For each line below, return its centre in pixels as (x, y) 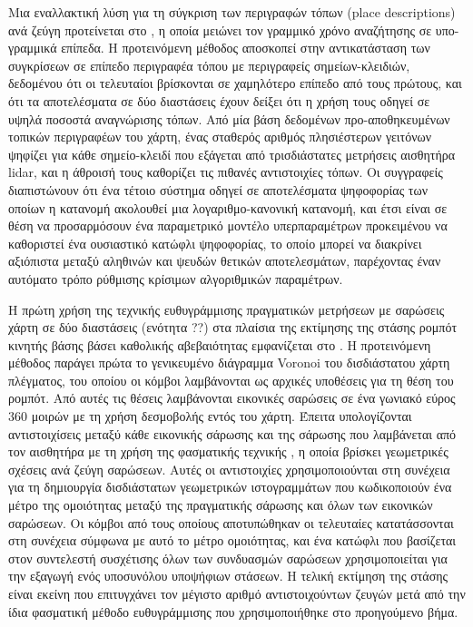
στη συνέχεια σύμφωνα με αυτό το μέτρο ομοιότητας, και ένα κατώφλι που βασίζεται (232, 540)
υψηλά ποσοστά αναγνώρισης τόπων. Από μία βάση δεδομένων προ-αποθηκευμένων (229, 118)
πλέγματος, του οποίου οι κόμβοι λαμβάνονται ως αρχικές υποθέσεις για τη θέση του (231, 380)
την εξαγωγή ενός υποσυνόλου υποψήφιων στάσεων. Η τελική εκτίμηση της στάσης (228, 576)
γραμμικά (33, 48)
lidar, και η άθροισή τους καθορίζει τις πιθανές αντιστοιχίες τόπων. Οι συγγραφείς (226, 172)
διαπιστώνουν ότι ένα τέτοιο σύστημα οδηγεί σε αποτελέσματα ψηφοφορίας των (218, 189)
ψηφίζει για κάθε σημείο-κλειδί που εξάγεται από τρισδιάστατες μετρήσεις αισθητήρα (232, 154)
